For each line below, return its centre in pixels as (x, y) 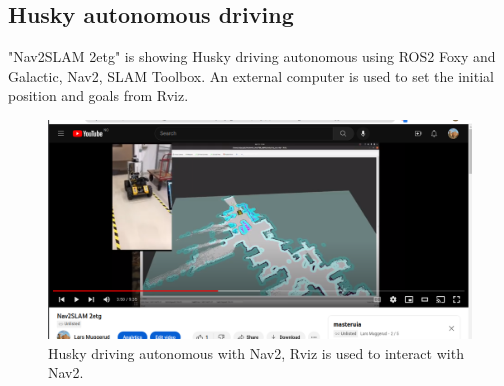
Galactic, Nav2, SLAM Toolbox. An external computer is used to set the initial (251, 75)
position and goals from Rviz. (98, 95)
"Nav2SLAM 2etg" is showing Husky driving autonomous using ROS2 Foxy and (252, 56)
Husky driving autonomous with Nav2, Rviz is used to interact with (256, 352)
